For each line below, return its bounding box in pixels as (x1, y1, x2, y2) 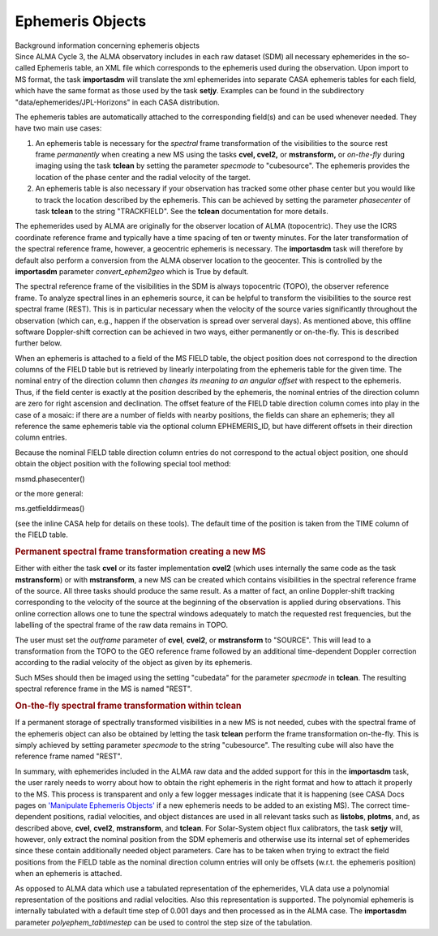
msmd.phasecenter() (15, 474, 85, 483)
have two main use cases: (15, 123, 102, 133)
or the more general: (15, 489, 84, 498)
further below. (15, 338, 62, 348)
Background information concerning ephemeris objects (15, 41, 200, 50)
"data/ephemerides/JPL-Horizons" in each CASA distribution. (15, 97, 221, 107)
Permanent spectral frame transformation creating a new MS (15, 546, 267, 557)
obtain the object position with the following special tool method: (15, 459, 231, 469)
